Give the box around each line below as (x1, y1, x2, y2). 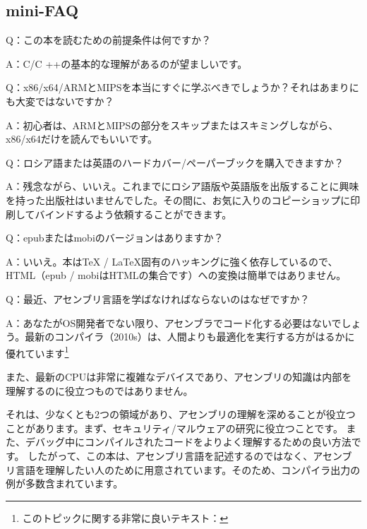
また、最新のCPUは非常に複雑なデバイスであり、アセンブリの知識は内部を (6, 369, 352, 384)
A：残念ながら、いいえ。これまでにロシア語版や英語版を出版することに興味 (6, 179, 359, 194)
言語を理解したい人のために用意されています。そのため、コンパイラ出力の (15, 462, 361, 477)
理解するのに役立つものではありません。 (6, 383, 193, 398)
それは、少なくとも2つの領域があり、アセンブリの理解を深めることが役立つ (6, 407, 356, 422)
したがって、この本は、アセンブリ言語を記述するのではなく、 (28, 448, 313, 463)
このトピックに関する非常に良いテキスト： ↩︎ (22, 510, 229, 525)
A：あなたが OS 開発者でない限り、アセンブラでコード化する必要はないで (6, 315, 342, 330)
